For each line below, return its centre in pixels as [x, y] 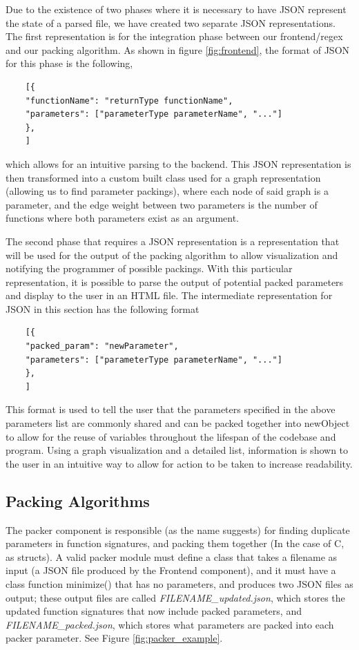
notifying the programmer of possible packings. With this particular [149, 268]
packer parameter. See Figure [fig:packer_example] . [114, 638]
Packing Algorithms [78, 500]
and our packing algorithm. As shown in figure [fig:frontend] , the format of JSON [178, 49]
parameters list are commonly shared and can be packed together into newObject [178, 423]
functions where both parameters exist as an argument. [123, 218]
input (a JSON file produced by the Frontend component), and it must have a [171, 570]
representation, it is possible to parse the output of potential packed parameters [175, 281]
